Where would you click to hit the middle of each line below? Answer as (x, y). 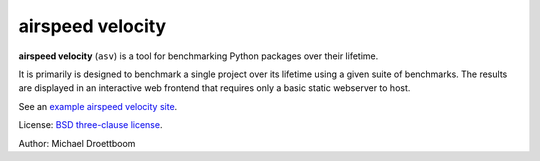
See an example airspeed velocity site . (98, 106)
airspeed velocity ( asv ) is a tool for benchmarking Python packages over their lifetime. (198, 56)
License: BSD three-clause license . (90, 125)
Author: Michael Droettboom (77, 143)
